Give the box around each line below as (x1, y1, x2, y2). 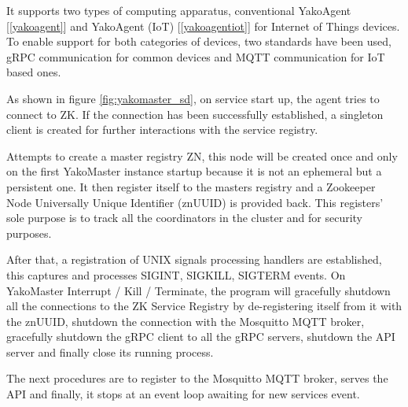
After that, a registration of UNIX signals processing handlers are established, (6, 251, 382, 268)
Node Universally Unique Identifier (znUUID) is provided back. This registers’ (6, 194, 384, 210)
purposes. (6, 224, 52, 241)
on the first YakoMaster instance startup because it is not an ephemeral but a (6, 163, 382, 179)
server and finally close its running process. (6, 343, 214, 360)
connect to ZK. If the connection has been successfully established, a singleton (6, 105, 384, 122)
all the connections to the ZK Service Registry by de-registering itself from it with (6, 298, 402, 314)
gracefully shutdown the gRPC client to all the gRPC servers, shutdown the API (6, 328, 395, 345)
